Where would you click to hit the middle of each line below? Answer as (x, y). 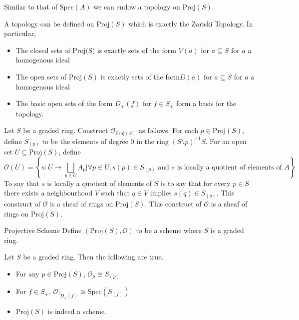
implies (161, 193)
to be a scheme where (169, 230)
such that (115, 193)
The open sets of (41, 76)
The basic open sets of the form (64, 103)
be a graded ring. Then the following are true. (93, 257)
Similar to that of (31, 6)
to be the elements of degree (85, 141)
